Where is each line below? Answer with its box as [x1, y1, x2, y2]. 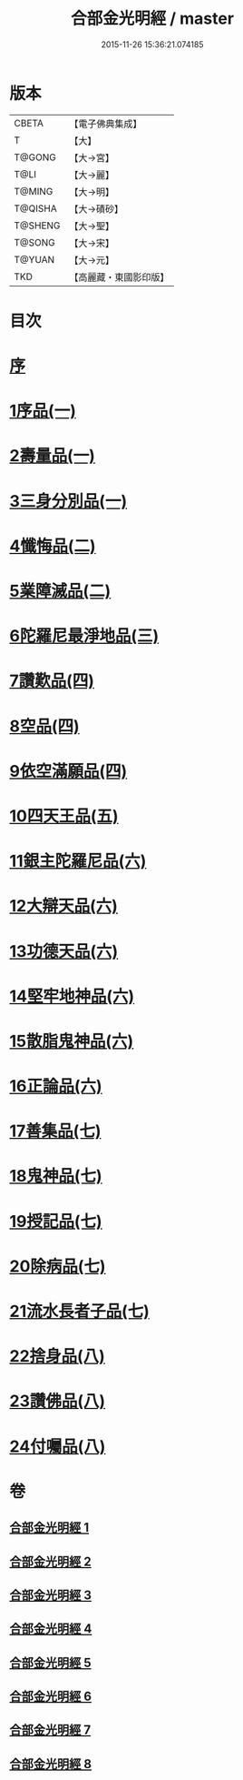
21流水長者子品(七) [9, 1302, 150, 1322]
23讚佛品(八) [9, 1391, 106, 1412]
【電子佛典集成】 [69, 117, 142, 130]
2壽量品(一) [9, 446, 95, 467]
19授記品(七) [9, 1211, 102, 1232]
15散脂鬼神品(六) [9, 1031, 134, 1051]
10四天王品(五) [9, 806, 120, 826]
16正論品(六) [9, 1076, 102, 1097]
